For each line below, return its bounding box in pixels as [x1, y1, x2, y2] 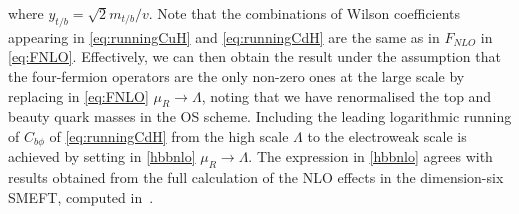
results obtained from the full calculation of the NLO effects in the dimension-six [8, 167, 504, 188]
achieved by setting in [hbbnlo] [8, 146, 196, 167]
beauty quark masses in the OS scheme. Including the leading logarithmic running [8, 106, 512, 127]
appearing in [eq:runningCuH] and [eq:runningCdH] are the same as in [8, 26, 440, 47]
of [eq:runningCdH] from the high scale [49, 125, 289, 146]
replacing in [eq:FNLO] [8, 85, 149, 106]
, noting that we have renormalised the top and [201, 85, 492, 106]
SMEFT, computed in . [8, 186, 154, 207]
